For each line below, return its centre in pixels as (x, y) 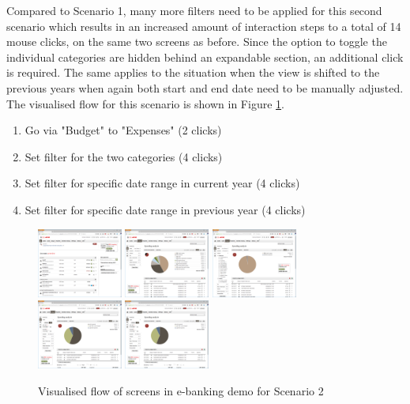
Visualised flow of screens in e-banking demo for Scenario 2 (181, 390)
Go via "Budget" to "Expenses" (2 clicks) (123, 130)
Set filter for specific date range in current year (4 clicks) (162, 183)
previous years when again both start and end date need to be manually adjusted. (205, 87)
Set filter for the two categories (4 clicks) (124, 156)
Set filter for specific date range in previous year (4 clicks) (165, 209)
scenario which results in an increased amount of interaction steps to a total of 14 (204, 26)
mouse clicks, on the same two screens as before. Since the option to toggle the (197, 42)
